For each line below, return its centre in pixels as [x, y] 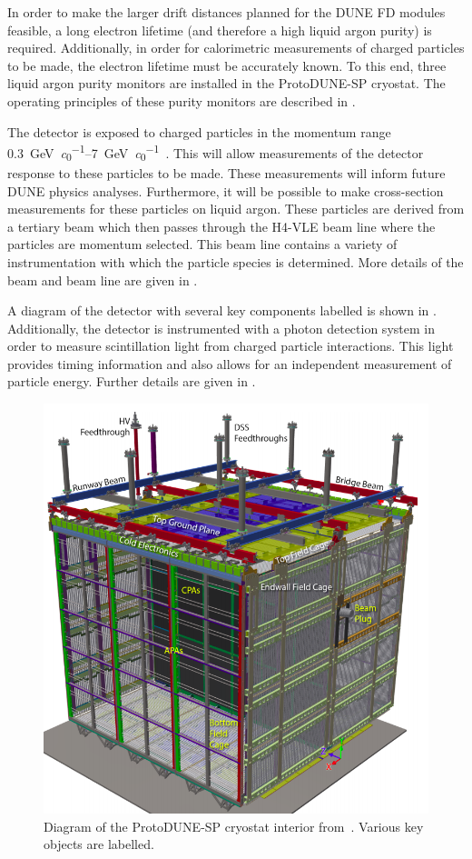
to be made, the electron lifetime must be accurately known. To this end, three [227, 65]
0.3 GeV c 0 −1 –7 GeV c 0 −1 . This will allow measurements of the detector [216, 153]
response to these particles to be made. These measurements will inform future [226, 172]
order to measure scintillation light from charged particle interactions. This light [231, 346]
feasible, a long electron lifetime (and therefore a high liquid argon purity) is [220, 30]
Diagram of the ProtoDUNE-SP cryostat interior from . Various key [234, 826]
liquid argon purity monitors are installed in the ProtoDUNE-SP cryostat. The [226, 83]
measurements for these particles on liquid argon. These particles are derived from [236, 209]
